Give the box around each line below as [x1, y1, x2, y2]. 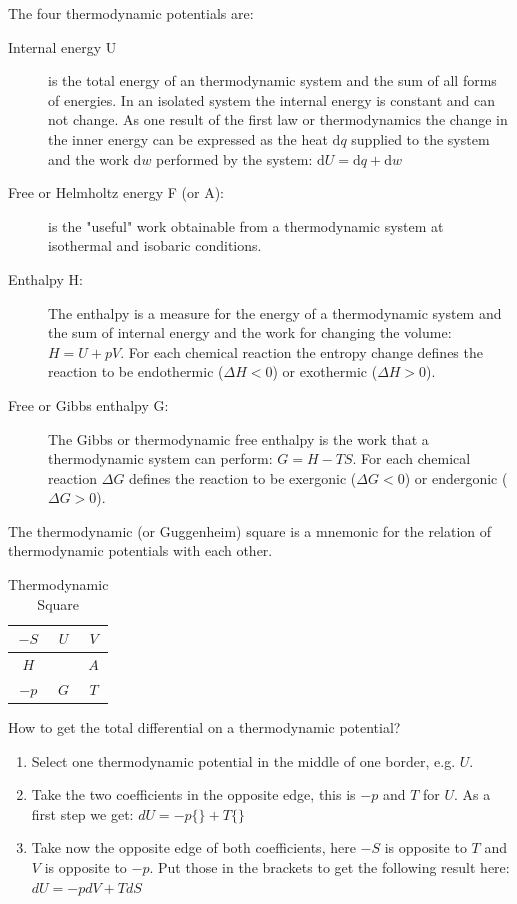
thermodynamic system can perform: [48, 448, 273, 469]
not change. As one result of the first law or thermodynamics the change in [48, 109, 508, 130]
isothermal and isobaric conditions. [48, 235, 262, 256]
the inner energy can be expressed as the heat [48, 128, 328, 149]
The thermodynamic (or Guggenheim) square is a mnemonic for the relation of [8, 520, 492, 541]
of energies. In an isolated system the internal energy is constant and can [48, 89, 495, 110]
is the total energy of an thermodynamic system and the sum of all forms [48, 70, 497, 91]
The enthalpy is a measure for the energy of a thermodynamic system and [48, 302, 502, 323]
